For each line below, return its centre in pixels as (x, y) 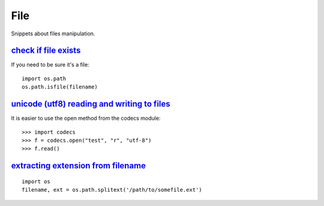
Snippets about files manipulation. (53, 34)
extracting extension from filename (79, 166)
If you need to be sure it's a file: (50, 65)
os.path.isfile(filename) (60, 87)
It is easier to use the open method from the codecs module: (86, 118)
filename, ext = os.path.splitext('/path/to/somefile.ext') (112, 190)
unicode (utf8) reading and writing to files (91, 104)
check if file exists (46, 51)
